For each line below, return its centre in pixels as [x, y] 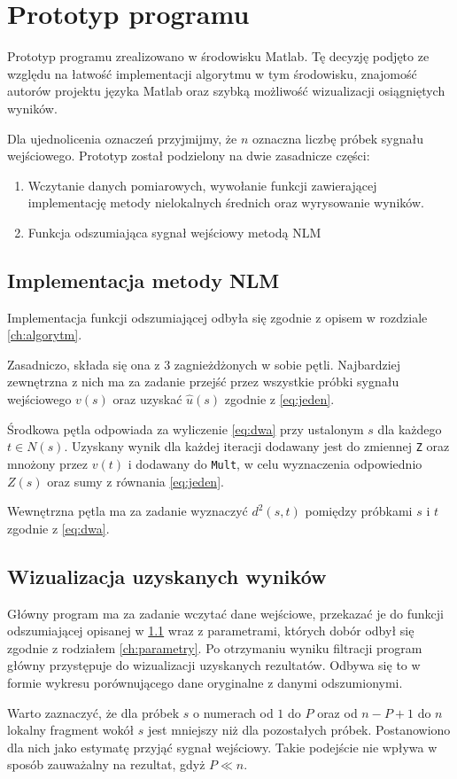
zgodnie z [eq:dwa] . [58, 528]
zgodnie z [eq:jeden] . [279, 399]
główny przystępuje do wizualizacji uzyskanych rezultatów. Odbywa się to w [214, 665]
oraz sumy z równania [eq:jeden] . [136, 481]
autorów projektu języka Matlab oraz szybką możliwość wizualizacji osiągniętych [226, 91]
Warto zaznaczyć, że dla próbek [93, 712]
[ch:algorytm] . [45, 335]
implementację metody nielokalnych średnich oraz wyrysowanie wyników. [226, 203]
